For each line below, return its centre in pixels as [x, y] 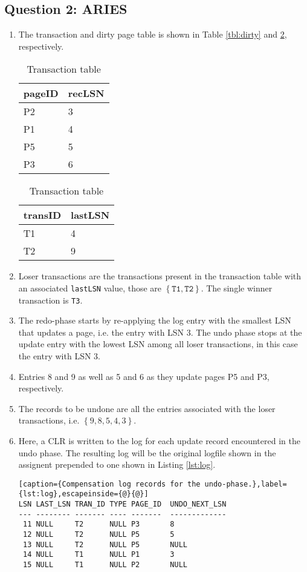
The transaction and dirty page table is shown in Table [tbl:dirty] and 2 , [153, 34]
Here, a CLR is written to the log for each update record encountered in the [159, 441]
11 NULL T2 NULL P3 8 [99, 524]
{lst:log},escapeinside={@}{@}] [83, 494]
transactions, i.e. [49, 420]
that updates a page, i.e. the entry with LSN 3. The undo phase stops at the [160, 332]
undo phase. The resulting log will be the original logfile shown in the [147, 452]
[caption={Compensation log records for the [109, 484]
